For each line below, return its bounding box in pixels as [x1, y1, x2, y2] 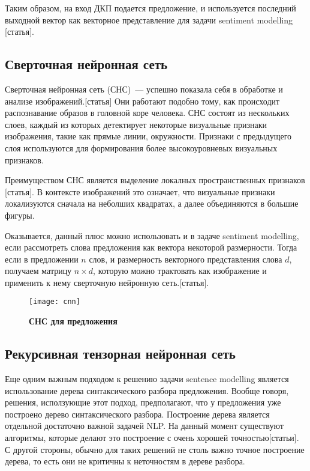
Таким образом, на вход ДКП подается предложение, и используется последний [5, 2, 296, 14]
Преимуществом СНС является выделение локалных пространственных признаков [5, 174, 305, 186]
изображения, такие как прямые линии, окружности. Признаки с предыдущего [5, 130, 292, 142]
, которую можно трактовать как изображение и [93, 264, 267, 277]
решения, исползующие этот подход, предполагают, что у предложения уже [5, 396, 281, 409]
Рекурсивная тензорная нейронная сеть [5, 344, 236, 363]
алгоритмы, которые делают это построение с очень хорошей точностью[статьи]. [5, 431, 299, 443]
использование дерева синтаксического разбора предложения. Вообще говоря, [5, 384, 289, 397]
